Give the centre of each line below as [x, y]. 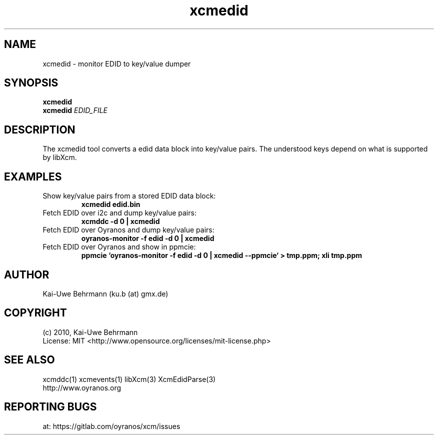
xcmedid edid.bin [111, 204]
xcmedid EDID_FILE [75, 110]
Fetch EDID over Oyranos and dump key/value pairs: [128, 230]
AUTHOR [27, 274]
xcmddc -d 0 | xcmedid [120, 221]
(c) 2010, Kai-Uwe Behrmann [90, 332]
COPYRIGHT [35, 313]
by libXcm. [60, 157]
